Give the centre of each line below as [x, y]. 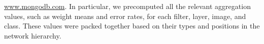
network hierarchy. [33, 35]
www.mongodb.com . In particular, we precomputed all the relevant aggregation [127, 6]
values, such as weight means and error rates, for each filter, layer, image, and [125, 16]
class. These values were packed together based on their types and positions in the [132, 26]
